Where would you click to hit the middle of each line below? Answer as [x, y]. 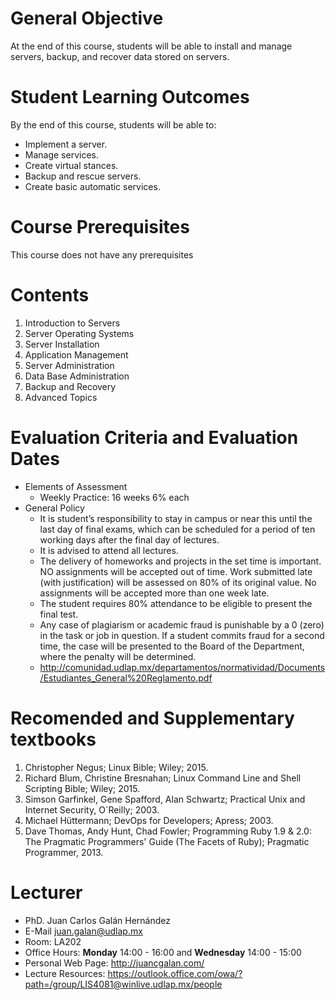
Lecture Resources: [65, 973]
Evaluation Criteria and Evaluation [154, 437]
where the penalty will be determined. [118, 656]
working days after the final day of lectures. [129, 539]
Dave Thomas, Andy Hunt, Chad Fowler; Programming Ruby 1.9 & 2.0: [168, 831]
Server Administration [69, 365]
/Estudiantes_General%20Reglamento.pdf [126, 678]
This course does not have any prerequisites [102, 254]
